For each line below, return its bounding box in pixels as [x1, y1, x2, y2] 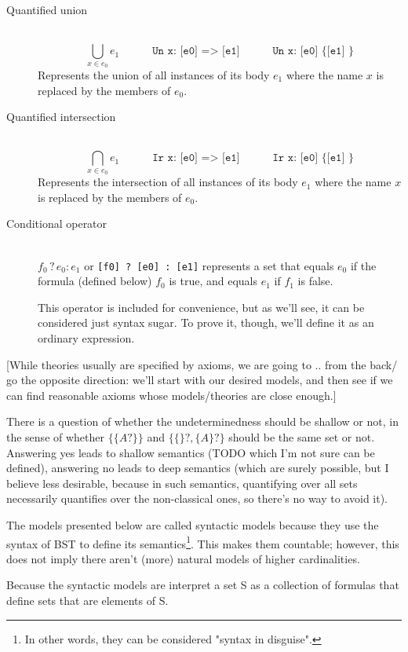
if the [350, 257, 377, 273]
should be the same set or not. [228, 428, 375, 445]
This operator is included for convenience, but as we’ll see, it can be [38, 299, 365, 315]
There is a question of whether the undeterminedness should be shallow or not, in [6, 413, 399, 430]
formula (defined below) [38, 273, 152, 289]
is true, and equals [169, 273, 257, 289]
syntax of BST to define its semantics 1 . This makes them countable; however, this [6, 533, 399, 551]
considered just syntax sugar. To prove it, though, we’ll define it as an [38, 314, 374, 331]
